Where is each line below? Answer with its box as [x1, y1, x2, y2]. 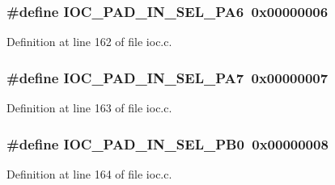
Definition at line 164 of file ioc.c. [6, 165, 172, 182]
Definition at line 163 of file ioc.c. [6, 99, 172, 116]
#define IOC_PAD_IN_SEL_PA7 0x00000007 [6, 67, 329, 87]
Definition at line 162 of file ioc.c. [6, 33, 172, 50]
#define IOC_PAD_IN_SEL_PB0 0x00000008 [6, 133, 329, 153]
